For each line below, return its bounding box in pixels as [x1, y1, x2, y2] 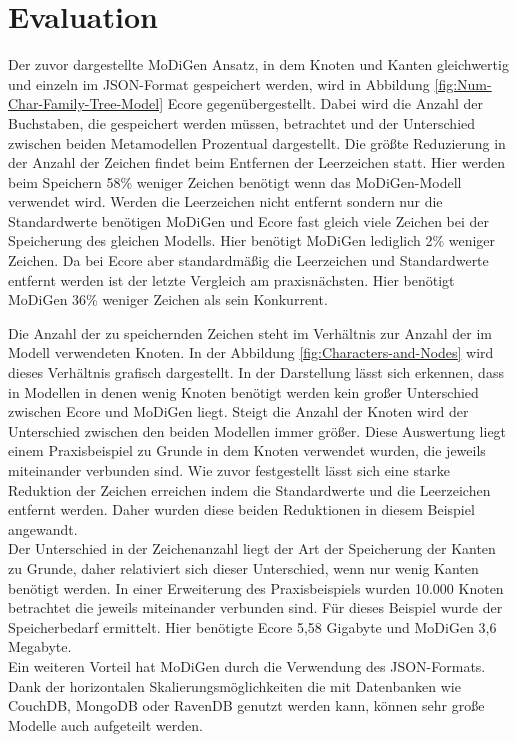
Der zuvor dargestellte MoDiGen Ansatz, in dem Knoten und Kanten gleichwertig [8, 54, 509, 75]
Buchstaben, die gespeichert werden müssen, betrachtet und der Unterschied [8, 112, 476, 133]
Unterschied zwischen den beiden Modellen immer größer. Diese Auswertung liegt [8, 420, 507, 441]
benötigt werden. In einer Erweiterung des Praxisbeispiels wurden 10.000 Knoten [8, 577, 504, 598]
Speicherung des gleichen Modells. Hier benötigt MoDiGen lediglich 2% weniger [8, 230, 496, 251]
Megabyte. [8, 636, 72, 657]
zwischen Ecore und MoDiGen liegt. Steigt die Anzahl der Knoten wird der [8, 401, 469, 422]
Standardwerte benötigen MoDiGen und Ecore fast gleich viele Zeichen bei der [8, 210, 490, 231]
